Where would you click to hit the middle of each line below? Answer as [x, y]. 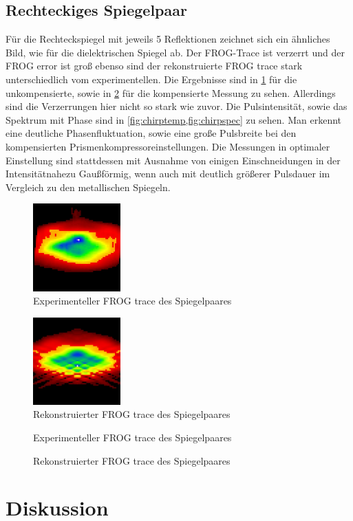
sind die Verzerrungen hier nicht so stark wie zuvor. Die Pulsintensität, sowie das [176, 106]
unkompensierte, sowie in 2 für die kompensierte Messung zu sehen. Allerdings [171, 92]
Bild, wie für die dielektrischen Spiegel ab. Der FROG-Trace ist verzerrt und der [175, 52]
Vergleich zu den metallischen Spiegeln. [88, 187]
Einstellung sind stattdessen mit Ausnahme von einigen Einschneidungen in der [173, 160]
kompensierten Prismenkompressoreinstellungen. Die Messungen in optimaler [168, 146]
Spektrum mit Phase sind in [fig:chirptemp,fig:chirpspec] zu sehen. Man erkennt [174, 119]
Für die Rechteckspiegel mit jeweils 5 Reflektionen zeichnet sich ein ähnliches [168, 39]
